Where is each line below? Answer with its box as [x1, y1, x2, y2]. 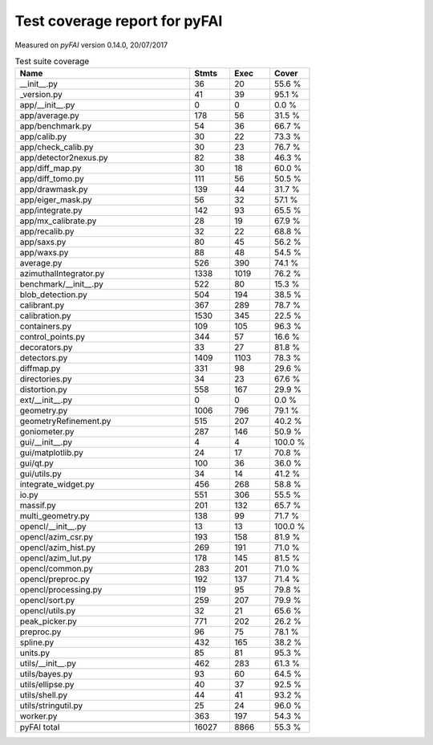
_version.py [19, 89, 63, 100]
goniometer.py [19, 426, 75, 438]
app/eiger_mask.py [19, 194, 92, 206]
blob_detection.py [19, 289, 88, 300]
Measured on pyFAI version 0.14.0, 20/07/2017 [14, 40, 168, 50]
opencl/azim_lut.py [19, 552, 91, 564]
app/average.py [19, 110, 80, 121]
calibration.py [19, 310, 71, 321]
